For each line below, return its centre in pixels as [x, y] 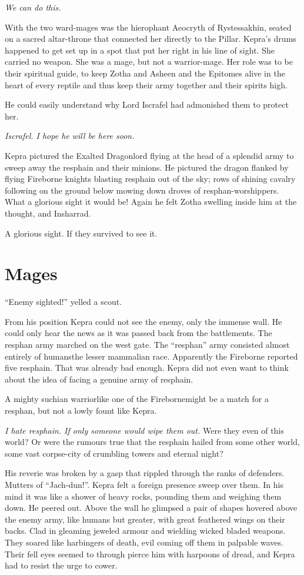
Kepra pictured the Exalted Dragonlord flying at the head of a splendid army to [149, 155]
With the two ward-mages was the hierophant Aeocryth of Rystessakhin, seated [148, 27]
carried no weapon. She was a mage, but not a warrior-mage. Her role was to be [149, 62]
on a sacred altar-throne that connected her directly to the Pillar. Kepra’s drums [151, 39]
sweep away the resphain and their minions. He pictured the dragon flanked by [147, 167]
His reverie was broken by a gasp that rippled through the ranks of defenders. [145, 473]
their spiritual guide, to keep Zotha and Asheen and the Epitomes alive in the [145, 73]
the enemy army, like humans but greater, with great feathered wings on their [145, 519]
